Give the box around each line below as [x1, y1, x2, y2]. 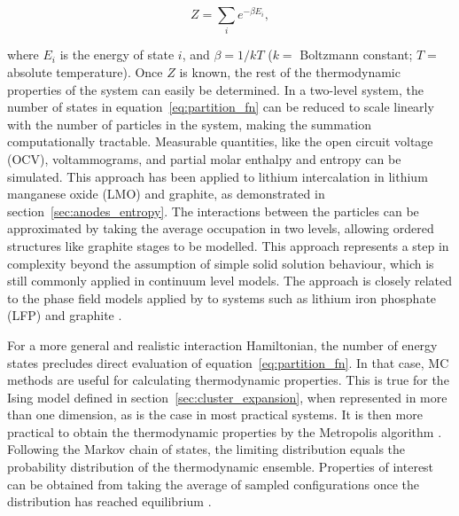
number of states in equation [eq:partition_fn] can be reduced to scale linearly [7, 98, 434, 116]
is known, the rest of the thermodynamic [179, 63, 401, 81]
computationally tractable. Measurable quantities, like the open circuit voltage [7, 132, 433, 151]
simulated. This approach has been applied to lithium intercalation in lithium [7, 167, 428, 185]
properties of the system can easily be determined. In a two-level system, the [7, 80, 424, 98]
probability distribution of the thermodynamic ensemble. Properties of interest [7, 457, 434, 476]
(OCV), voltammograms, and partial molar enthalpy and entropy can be [7, 149, 401, 168]
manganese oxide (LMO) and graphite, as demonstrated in [7, 184, 325, 203]
